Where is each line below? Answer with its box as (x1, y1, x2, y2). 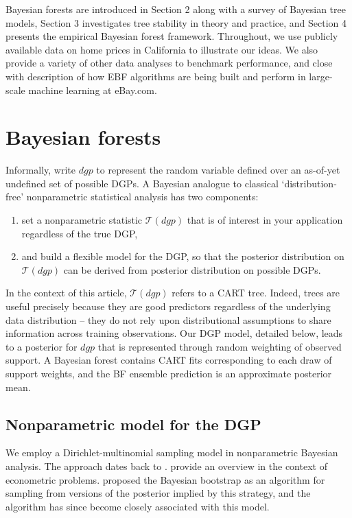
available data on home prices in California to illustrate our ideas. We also (5, 42, 318, 56)
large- (309, 69, 333, 83)
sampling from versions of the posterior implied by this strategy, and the (5, 486, 311, 500)
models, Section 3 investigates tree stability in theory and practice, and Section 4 (5, 15, 347, 30)
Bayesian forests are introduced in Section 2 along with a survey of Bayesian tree (5, 2, 346, 16)
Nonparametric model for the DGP (5, 413, 261, 434)
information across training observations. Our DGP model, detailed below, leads (5, 326, 343, 340)
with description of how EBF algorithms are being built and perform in (5, 69, 306, 83)
